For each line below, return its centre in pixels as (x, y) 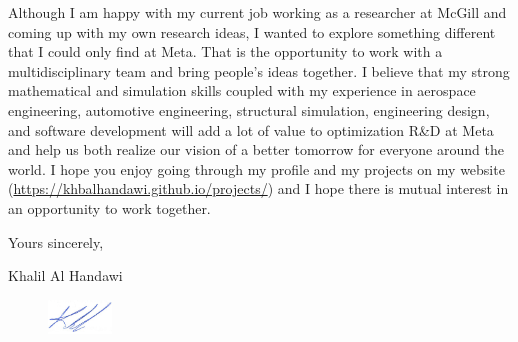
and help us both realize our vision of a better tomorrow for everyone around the (256, 149)
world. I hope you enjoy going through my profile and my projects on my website (256, 168)
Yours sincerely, (56, 241)
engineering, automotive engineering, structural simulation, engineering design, (249, 109)
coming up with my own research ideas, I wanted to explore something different (252, 31)
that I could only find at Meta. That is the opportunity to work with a (225, 51)
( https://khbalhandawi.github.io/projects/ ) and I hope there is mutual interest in (258, 188)
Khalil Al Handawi (65, 275)
